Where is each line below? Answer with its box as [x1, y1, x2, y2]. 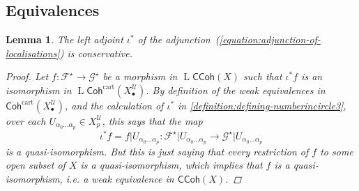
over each [6, 113, 46, 128]
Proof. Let [6, 69, 49, 84]
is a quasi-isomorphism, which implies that [80, 158, 263, 172]
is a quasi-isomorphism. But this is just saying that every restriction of [6, 144, 309, 158]
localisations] [6, 45, 60, 60]
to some [320, 144, 353, 158]
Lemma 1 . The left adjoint [6, 32, 123, 47]
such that [243, 69, 282, 84]
